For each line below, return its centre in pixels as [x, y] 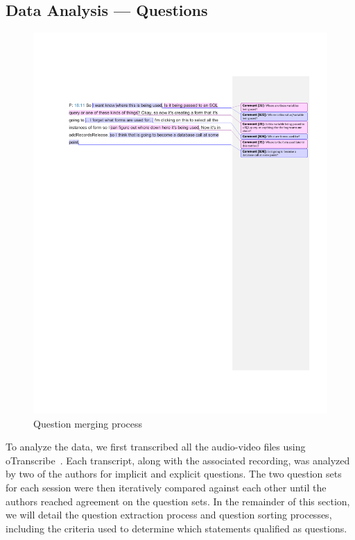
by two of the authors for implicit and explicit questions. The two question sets [174, 474]
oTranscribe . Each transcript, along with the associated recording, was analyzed [178, 460]
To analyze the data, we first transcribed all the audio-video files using [156, 447]
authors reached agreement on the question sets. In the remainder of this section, [178, 501]
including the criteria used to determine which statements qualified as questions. [176, 528]
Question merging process [88, 423]
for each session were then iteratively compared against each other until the [166, 488]
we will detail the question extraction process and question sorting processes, [169, 515]
